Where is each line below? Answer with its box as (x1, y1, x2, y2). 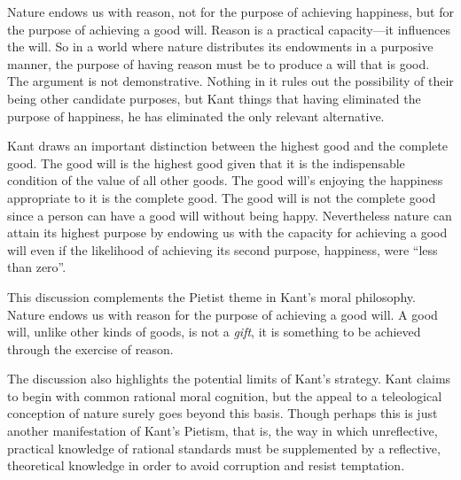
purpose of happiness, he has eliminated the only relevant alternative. (7, 106, 385, 125)
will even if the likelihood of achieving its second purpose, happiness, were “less (7, 240, 438, 259)
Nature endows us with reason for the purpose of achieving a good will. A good (7, 305, 438, 323)
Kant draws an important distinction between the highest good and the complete (7, 136, 448, 155)
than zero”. (7, 258, 66, 276)
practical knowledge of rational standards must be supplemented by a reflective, (7, 438, 441, 457)
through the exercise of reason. (7, 339, 174, 358)
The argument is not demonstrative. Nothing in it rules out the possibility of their (7, 72, 454, 90)
